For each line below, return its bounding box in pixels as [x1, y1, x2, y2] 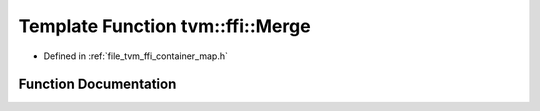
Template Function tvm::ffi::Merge [18, 15, 311, 37]
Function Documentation [18, 76, 177, 93]
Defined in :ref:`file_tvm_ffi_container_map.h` [43, 50, 229, 62]
